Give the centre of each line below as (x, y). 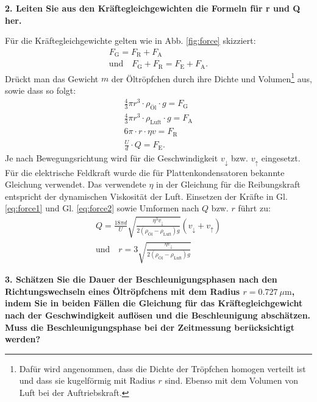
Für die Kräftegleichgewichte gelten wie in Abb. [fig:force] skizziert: (130, 41)
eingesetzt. (281, 158)
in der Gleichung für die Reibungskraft (228, 184)
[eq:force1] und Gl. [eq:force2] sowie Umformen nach (102, 208)
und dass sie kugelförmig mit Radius (87, 380)
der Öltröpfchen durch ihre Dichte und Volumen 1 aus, (212, 77)
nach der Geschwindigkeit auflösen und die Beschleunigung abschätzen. (158, 315)
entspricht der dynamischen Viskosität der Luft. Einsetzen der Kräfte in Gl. (146, 196)
